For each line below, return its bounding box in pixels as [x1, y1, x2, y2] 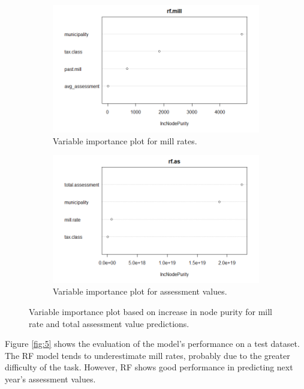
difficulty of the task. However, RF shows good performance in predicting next [5, 361, 293, 373]
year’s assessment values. [5, 372, 96, 385]
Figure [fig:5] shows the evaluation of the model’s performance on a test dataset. [5, 337, 300, 350]
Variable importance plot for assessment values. [53, 285, 227, 298]
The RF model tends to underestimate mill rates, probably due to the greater [5, 349, 290, 361]
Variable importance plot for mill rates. [53, 134, 197, 147]
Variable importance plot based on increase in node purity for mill [29, 305, 272, 317]
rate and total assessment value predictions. [29, 317, 189, 329]
